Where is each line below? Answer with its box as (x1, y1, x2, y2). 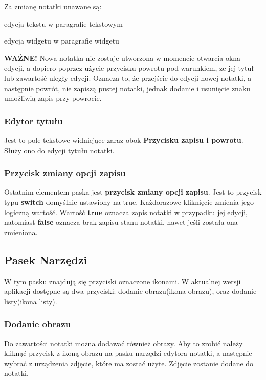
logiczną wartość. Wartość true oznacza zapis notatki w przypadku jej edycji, (4, 206, 248, 217)
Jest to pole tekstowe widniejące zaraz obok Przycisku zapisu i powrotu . (4, 134, 243, 145)
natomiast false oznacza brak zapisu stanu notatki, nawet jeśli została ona (4, 217, 238, 227)
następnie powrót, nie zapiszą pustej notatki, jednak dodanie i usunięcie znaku (4, 82, 251, 93)
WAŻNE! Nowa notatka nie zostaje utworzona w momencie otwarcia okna (4, 52, 241, 63)
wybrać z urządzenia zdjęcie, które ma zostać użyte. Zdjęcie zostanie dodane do (4, 357, 254, 368)
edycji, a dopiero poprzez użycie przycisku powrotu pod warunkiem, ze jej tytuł (4, 62, 254, 73)
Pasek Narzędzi (4, 251, 87, 267)
